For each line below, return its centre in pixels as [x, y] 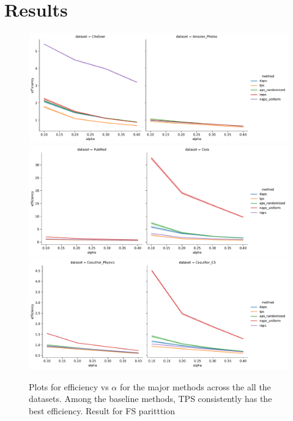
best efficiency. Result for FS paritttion [102, 410]
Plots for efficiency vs [69, 386]
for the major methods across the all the [195, 386]
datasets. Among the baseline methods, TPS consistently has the [150, 399]
